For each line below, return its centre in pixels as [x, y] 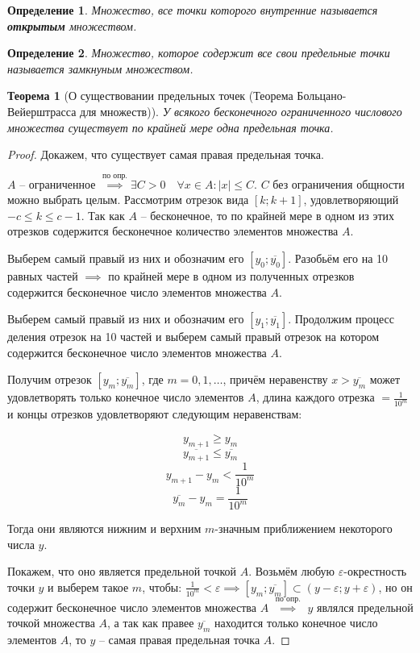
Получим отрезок [50, 379]
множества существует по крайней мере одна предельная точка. [170, 127]
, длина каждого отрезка [315, 397]
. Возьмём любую [292, 571]
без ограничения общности [339, 183]
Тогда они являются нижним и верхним [104, 528]
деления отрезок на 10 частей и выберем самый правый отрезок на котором [193, 337]
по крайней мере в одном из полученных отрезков [231, 275]
